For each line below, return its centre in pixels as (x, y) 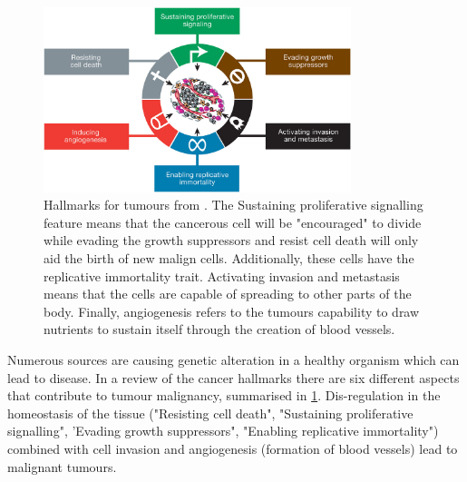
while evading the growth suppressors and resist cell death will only (231, 240)
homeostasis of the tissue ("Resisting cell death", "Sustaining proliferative (210, 413)
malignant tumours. (62, 466)
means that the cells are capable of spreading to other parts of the (228, 294)
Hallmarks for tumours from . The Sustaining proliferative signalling (233, 205)
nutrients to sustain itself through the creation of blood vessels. (219, 329)
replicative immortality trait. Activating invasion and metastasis (222, 275)
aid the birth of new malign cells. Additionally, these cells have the (229, 258)
